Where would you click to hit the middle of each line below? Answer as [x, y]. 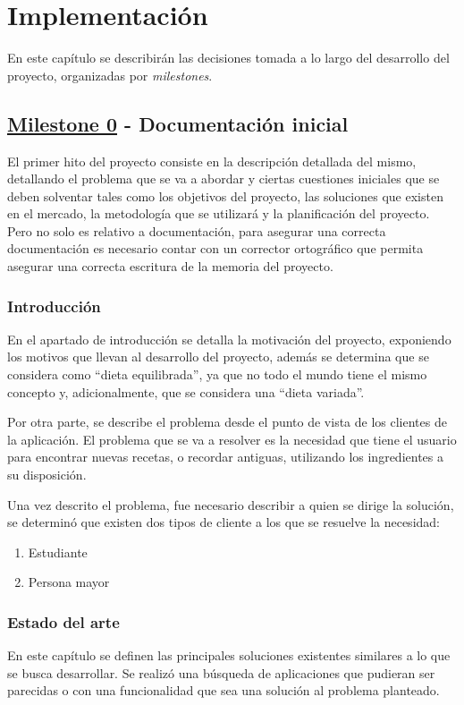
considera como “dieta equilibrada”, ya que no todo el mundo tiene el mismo [217, 374]
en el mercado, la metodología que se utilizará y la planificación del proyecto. [219, 213]
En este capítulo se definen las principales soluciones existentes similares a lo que [229, 655]
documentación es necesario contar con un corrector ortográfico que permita [215, 248]
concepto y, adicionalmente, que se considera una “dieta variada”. [186, 391]
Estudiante [58, 552]
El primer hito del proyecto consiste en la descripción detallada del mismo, [212, 161]
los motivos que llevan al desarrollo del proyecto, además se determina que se [218, 357]
